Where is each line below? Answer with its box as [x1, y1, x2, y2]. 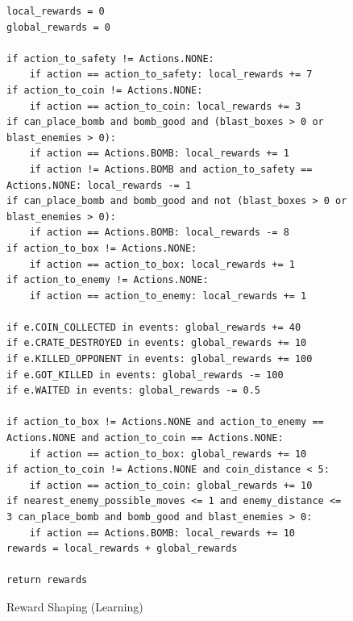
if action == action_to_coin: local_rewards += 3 [29, 100, 301, 112]
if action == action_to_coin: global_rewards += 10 [29, 479, 313, 491]
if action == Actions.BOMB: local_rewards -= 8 [29, 227, 289, 239]
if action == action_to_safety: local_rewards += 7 [29, 69, 313, 81]
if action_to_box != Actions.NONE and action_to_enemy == [6, 416, 324, 428]
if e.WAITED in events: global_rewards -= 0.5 [6, 385, 260, 397]
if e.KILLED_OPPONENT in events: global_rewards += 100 [6, 353, 313, 365]
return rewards [6, 574, 88, 586]
